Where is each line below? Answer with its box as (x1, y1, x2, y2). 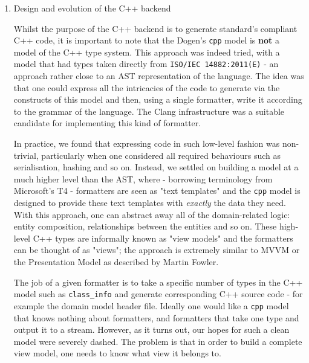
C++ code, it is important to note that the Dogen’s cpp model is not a (13, 34, 279, 47)
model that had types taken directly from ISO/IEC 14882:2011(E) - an (13, 57, 279, 70)
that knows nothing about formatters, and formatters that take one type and (13, 311, 299, 324)
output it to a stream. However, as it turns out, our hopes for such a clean (13, 323, 290, 336)
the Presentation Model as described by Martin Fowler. (13, 255, 219, 268)
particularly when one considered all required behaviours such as (41, 149, 281, 161)
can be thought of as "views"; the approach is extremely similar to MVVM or (13, 243, 300, 256)
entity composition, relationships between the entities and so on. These (13, 220, 277, 233)
